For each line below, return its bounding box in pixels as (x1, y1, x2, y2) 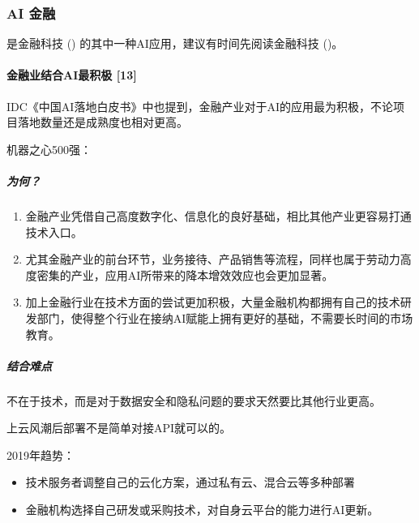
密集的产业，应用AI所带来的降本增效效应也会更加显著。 (36, 266, 334, 283)
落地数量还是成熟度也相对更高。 (17, 114, 188, 131)
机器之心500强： (6, 140, 92, 157)
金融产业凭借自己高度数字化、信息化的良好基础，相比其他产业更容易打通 (25, 207, 412, 224)
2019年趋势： (6, 446, 75, 463)
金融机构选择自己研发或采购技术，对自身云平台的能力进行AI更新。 (25, 501, 379, 518)
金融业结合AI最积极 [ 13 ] (6, 66, 137, 84)
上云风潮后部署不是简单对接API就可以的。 (6, 419, 232, 436)
